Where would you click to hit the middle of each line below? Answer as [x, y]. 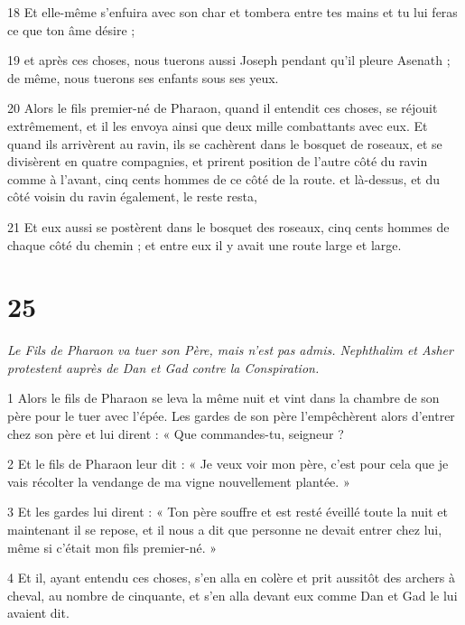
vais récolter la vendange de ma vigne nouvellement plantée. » [179, 481]
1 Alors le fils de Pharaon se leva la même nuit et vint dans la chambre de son [223, 398]
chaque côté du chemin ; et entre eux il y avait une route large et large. [205, 244]
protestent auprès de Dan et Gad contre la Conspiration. [163, 367]
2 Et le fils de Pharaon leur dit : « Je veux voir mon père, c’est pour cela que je [228, 464]
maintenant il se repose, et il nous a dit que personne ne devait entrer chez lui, [225, 529]
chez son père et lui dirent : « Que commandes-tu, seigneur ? [176, 433]
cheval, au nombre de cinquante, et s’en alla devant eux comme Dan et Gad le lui [232, 595]
